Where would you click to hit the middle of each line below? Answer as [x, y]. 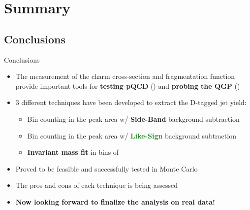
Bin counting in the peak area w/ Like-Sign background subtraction [132, 135]
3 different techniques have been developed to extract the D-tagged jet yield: [131, 102]
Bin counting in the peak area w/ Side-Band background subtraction [133, 119]
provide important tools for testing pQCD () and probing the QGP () [128, 86]
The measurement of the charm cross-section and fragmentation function [125, 76]
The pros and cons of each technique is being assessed [96, 185]
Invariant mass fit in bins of [73, 152]
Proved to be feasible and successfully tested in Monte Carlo [107, 168]
